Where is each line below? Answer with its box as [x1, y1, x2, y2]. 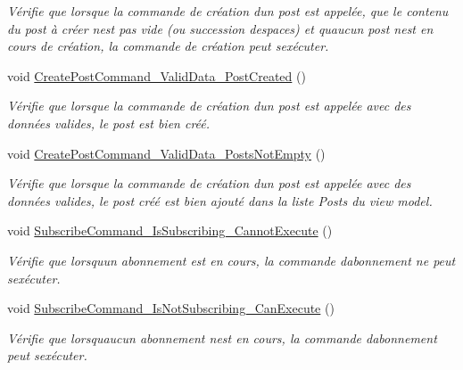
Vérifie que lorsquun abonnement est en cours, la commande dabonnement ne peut [7, 251, 456, 269]
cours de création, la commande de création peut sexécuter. [7, 37, 329, 55]
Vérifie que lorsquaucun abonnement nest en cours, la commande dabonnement [7, 328, 437, 347]
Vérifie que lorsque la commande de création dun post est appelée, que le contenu [7, 2, 449, 20]
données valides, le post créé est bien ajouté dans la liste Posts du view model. [7, 191, 433, 210]
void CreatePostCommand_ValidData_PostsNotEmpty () [7, 144, 326, 162]
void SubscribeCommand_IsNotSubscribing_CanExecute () [7, 299, 335, 317]
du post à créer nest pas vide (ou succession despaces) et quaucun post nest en [7, 19, 434, 37]
